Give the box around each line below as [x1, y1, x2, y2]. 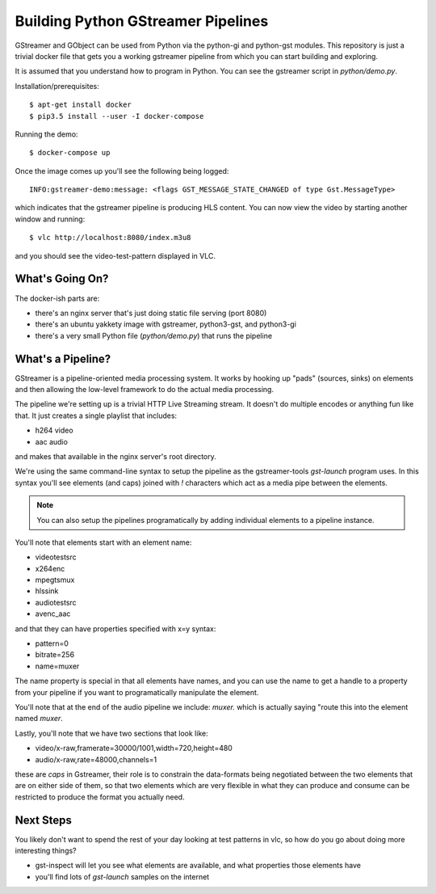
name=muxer [35, 661, 80, 671]
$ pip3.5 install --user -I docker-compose [29, 112, 204, 120]
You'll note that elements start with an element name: [15, 538, 192, 547]
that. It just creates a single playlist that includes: [15, 411, 178, 420]
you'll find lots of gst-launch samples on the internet [35, 871, 210, 881]
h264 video [35, 425, 73, 436]
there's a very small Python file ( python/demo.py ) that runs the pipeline [35, 331, 273, 340]
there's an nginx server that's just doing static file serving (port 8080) [35, 308, 267, 318]
